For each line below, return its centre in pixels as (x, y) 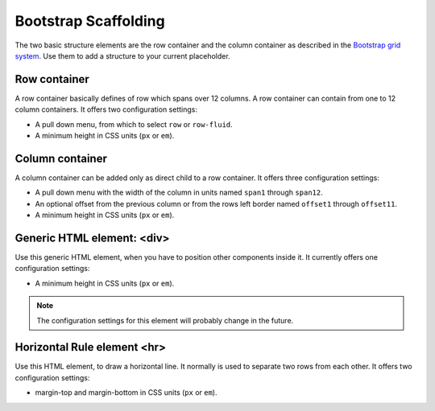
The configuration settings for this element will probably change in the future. (165, 320)
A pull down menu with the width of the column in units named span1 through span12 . (179, 192)
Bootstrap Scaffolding (90, 21)
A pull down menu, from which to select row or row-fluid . (134, 124)
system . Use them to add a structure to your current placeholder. (122, 55)
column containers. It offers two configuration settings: (106, 109)
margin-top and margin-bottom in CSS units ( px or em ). (126, 393)
